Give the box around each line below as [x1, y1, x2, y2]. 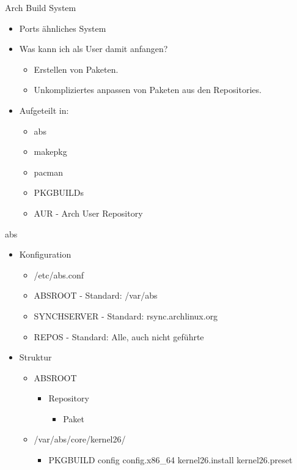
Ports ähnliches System [19, 21, 106, 34]
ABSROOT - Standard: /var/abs [34, 289, 158, 302]
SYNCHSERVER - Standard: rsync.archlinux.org [34, 309, 218, 322]
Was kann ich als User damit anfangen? [19, 42, 168, 55]
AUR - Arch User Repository [34, 206, 143, 219]
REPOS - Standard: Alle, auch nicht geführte [34, 330, 204, 343]
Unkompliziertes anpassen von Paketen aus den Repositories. [34, 83, 262, 96]
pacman [34, 165, 64, 178]
